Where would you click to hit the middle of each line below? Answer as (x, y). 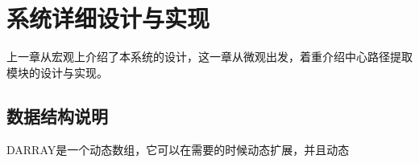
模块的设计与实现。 (57, 72)
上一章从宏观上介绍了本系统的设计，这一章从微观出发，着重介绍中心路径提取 (209, 57)
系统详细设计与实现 (108, 18)
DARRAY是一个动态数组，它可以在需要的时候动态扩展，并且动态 (178, 149)
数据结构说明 (57, 115)
